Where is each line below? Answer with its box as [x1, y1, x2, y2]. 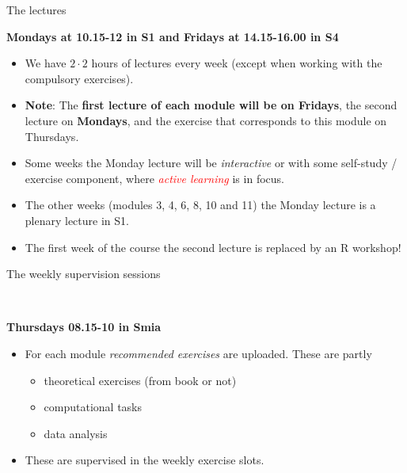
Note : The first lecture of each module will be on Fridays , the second [25, 97, 397, 113]
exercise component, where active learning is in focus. [25, 170, 284, 186]
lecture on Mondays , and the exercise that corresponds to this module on [25, 112, 387, 128]
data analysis [44, 425, 108, 441]
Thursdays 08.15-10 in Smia [6, 319, 162, 335]
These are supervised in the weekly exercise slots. [25, 452, 264, 468]
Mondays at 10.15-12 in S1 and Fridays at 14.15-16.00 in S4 [6, 28, 339, 44]
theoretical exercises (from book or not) [44, 372, 237, 388]
